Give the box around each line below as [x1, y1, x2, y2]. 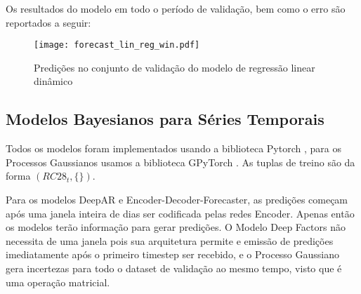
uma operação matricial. [6, 274, 110, 289]
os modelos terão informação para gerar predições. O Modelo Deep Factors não [6, 220, 346, 234]
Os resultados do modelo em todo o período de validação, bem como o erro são [6, 1, 346, 15]
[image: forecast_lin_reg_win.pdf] [34, 40, 200, 51]
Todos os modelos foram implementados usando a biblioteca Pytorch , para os [6, 141, 341, 156]
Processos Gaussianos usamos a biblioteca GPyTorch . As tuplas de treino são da [6, 154, 355, 169]
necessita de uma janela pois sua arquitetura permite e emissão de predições [6, 233, 334, 248]
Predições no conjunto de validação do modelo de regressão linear [34, 60, 315, 74]
